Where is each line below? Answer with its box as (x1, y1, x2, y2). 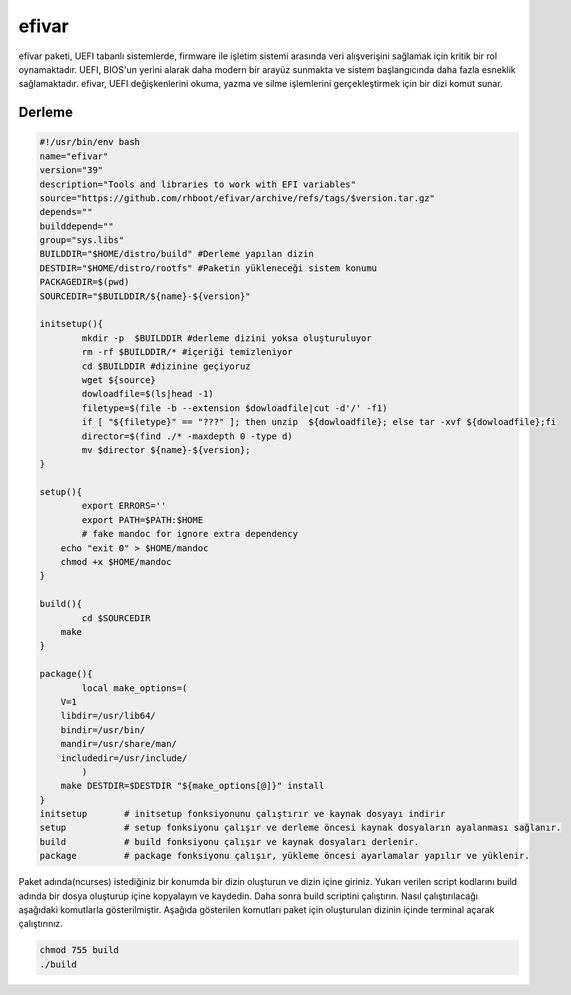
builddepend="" (39, 220, 114, 232)
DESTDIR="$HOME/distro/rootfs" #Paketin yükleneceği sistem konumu (39, 262, 378, 274)
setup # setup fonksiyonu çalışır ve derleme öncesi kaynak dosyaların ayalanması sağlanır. (39, 822, 562, 834)
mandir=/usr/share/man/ (60, 738, 177, 750)
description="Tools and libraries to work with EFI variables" (39, 178, 357, 190)
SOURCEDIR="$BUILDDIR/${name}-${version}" (39, 290, 251, 302)
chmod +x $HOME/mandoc (60, 556, 172, 568)
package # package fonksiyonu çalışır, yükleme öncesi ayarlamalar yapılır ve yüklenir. (39, 850, 530, 862)
